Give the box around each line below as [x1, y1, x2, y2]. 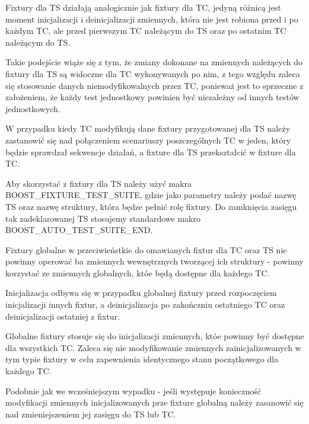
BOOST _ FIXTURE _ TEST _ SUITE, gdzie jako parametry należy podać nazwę [5, 189, 297, 201]
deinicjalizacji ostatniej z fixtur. [5, 310, 120, 322]
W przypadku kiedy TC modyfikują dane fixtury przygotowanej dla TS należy [5, 122, 291, 135]
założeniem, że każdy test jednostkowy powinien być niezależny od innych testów [5, 91, 300, 103]
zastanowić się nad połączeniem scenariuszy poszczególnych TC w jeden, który [5, 133, 291, 146]
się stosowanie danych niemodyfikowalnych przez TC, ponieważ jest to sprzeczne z [5, 79, 304, 91]
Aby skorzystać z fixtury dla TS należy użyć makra [5, 177, 192, 189]
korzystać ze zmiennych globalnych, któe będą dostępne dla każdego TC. [5, 266, 270, 279]
